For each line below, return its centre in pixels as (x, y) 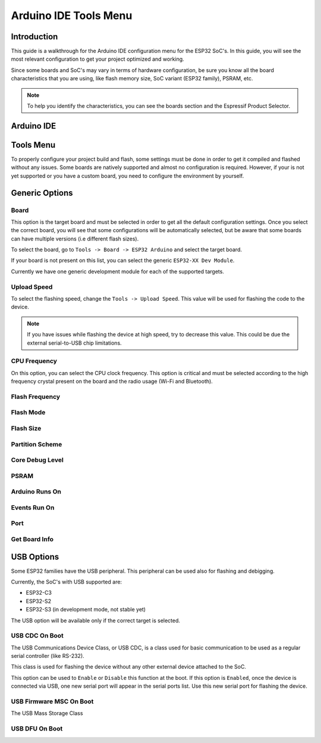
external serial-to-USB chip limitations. (74, 343)
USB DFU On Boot (37, 729)
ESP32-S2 (39, 601)
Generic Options (42, 193)
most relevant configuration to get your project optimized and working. (97, 59)
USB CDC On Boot (37, 636)
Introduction (34, 37)
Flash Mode (28, 413)
